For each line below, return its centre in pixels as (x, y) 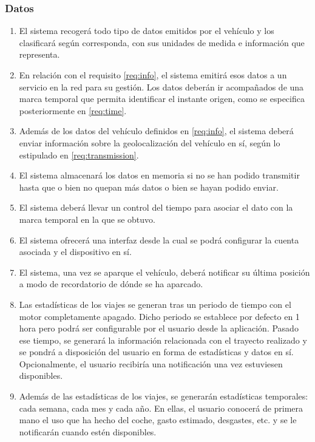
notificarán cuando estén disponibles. (88, 431)
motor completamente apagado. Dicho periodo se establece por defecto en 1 (159, 316)
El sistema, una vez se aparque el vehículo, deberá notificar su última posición (164, 272)
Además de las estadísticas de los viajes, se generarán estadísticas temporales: (164, 396)
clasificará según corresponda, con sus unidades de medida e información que (162, 42)
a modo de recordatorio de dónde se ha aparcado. (111, 284)
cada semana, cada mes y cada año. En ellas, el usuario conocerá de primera (161, 408)
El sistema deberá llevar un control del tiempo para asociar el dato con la (156, 207)
